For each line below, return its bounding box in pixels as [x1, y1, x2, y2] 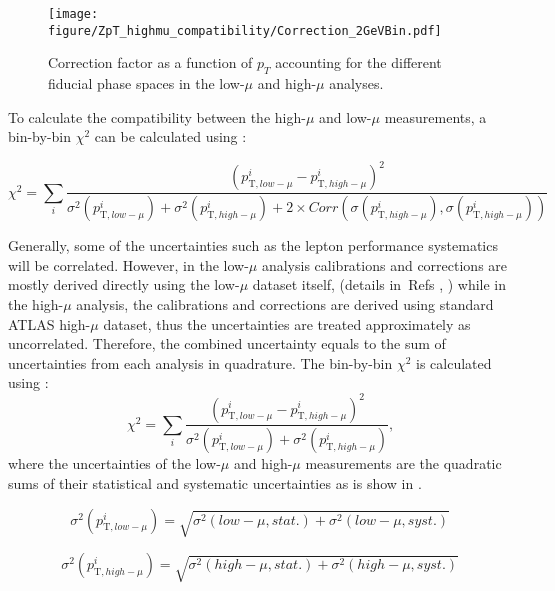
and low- [319, 106, 372, 127]
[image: [48, 7, 99, 21]
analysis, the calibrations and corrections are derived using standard [76, 294, 494, 315]
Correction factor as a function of [48, 52, 253, 73]
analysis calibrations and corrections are [261, 254, 508, 275]
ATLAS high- [8, 313, 91, 334]
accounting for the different [275, 52, 442, 73]
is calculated [416, 352, 492, 373]
